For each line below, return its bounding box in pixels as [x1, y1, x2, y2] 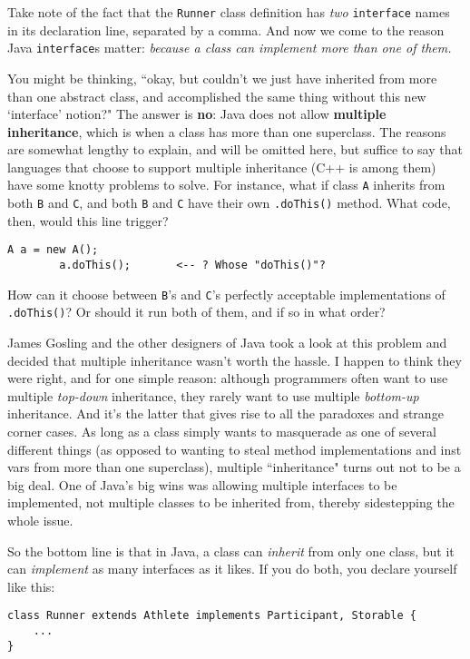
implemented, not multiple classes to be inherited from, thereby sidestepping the [7, 493, 455, 512]
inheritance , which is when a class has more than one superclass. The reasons [7, 122, 446, 141]
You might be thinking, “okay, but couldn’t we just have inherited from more [7, 68, 437, 87]
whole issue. [7, 510, 73, 529]
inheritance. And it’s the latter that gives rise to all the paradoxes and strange [7, 404, 444, 423]
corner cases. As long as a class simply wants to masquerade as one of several [7, 421, 437, 440]
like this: [7, 576, 55, 595]
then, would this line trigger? [7, 211, 169, 230]
